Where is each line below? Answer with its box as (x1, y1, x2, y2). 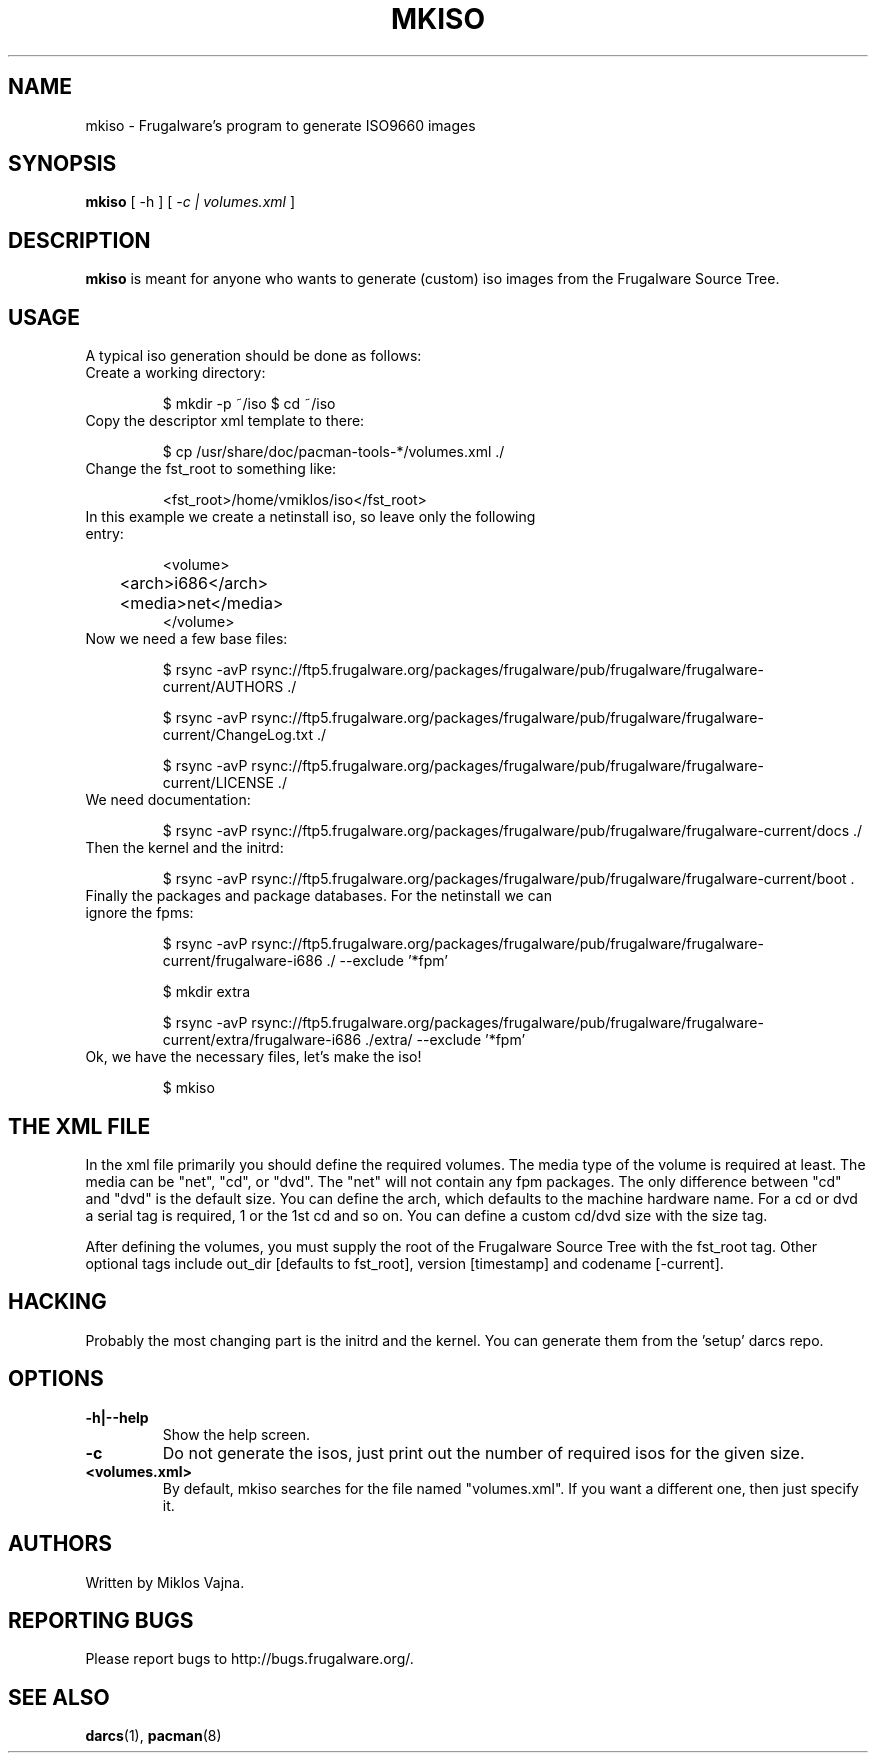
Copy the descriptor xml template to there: (85, 412, 365, 430)
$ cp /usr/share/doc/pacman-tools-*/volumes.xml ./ (162, 443, 505, 461)
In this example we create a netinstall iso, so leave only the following (85, 508, 536, 526)
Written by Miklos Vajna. (85, 1573, 245, 1591)
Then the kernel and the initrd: (85, 839, 284, 857)
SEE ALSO (8, 1684, 110, 1710)
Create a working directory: (85, 364, 266, 382)
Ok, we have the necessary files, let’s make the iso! (85, 1048, 422, 1066)
